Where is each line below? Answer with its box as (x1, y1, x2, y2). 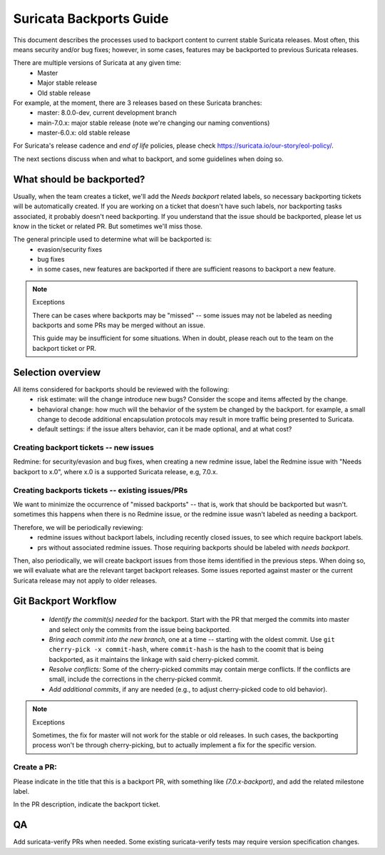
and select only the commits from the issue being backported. (48, 625, 232, 634)
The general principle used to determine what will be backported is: (13, 235, 212, 244)
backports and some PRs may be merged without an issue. (32, 321, 206, 329)
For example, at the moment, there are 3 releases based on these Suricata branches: (13, 98, 262, 107)
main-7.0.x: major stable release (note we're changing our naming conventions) (37, 118, 270, 127)
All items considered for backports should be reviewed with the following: (13, 385, 230, 394)
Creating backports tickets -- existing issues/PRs (13, 485, 188, 495)
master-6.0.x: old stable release (37, 128, 130, 137)
